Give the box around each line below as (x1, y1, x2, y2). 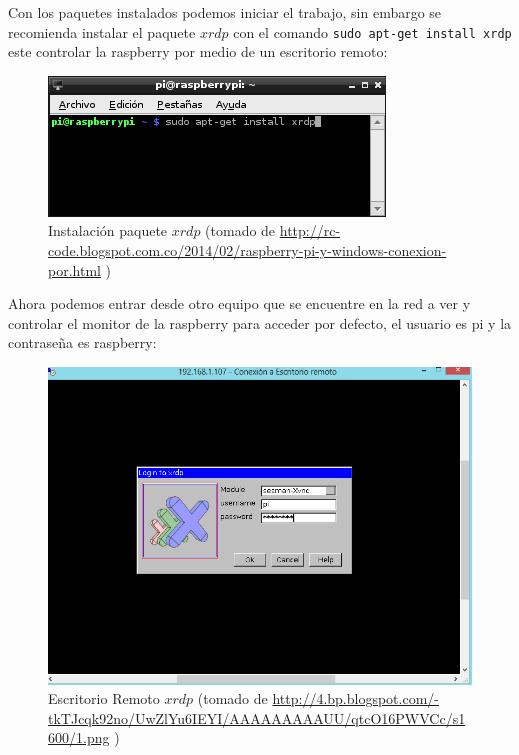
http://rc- (279, 220, 341, 241)
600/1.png (48, 727, 110, 748)
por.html (48, 259, 101, 280)
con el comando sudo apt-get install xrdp (233, 21, 512, 42)
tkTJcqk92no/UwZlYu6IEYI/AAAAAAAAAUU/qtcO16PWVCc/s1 (48, 707, 466, 728)
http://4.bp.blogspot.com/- (272, 688, 439, 709)
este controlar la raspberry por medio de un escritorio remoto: (8, 41, 388, 62)
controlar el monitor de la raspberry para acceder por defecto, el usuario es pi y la (8, 312, 512, 333)
